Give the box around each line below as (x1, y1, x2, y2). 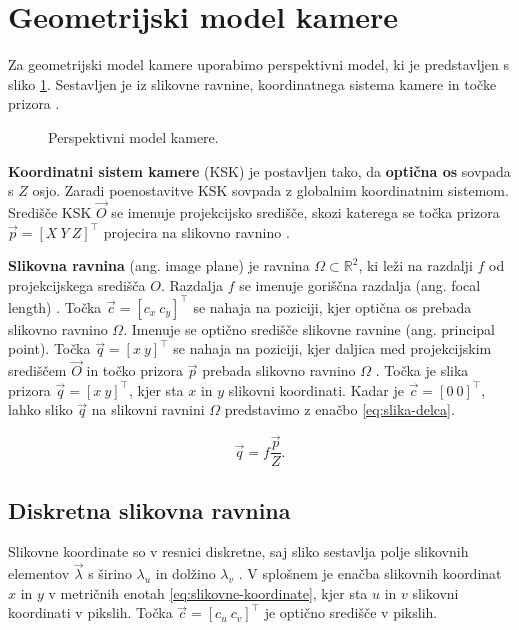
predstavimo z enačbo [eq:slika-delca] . (224, 399, 455, 420)
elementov (8, 563, 70, 584)
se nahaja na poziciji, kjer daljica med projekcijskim (173, 338, 492, 359)
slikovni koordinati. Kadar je (228, 379, 404, 400)
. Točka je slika (375, 360, 469, 381)
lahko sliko (8, 399, 73, 420)
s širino (88, 563, 132, 584)
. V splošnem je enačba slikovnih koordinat (238, 563, 502, 584)
